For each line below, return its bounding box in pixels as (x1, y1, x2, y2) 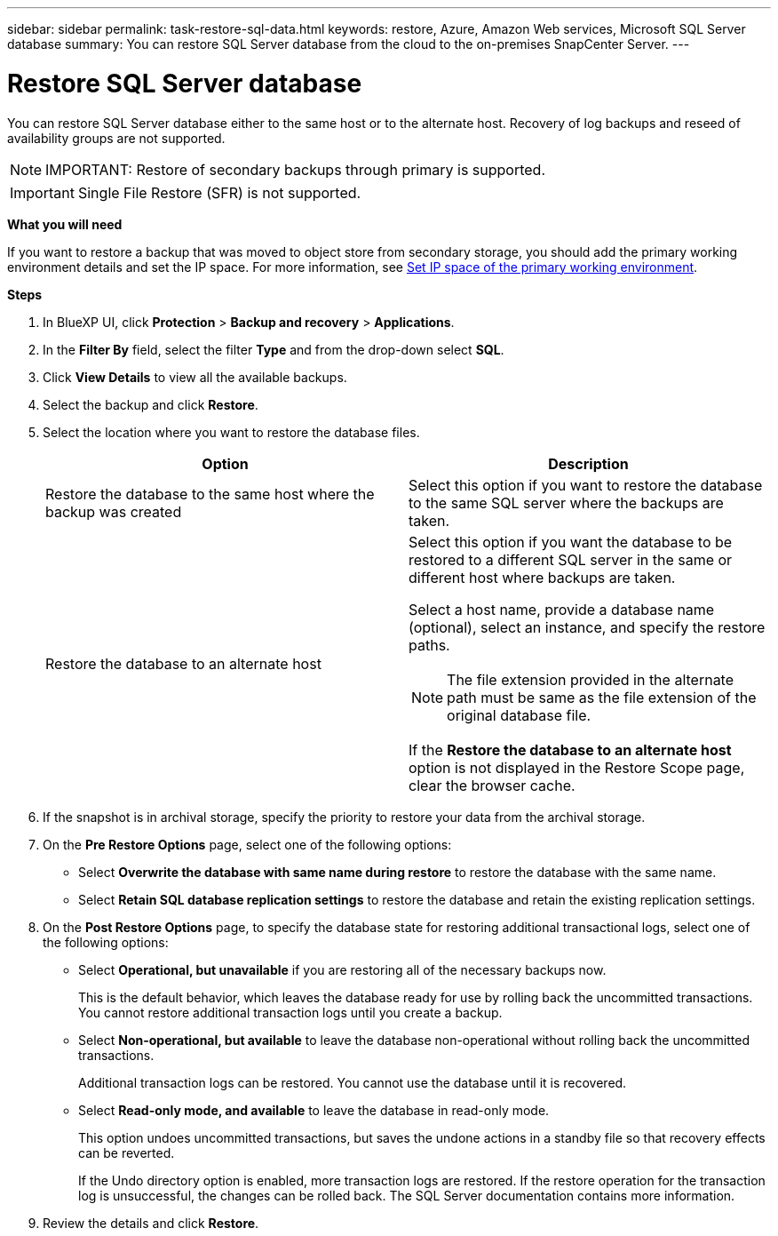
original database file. (447, 706, 591, 724)
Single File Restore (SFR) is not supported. (77, 183, 361, 202)
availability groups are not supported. (7, 130, 226, 146)
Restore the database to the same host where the (45, 484, 375, 503)
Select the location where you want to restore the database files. (43, 424, 420, 440)
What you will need (7, 216, 123, 232)
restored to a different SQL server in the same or (409, 550, 733, 569)
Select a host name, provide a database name (409, 600, 715, 618)
